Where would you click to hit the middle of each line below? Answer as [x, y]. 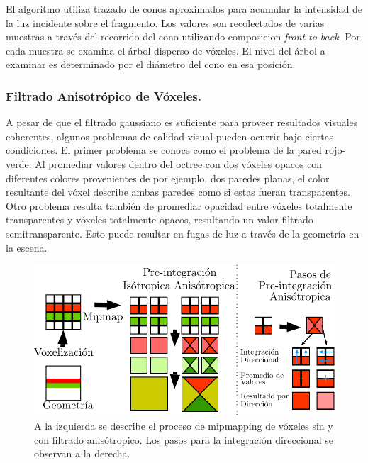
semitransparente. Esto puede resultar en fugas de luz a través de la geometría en [183, 233]
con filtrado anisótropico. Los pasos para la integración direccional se [184, 439]
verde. [19, 163]
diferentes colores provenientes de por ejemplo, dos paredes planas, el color [168, 178]
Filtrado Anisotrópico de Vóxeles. [104, 95]
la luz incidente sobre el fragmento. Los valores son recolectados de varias [165, 22]
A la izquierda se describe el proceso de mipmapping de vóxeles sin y [184, 426]
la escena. [27, 247]
